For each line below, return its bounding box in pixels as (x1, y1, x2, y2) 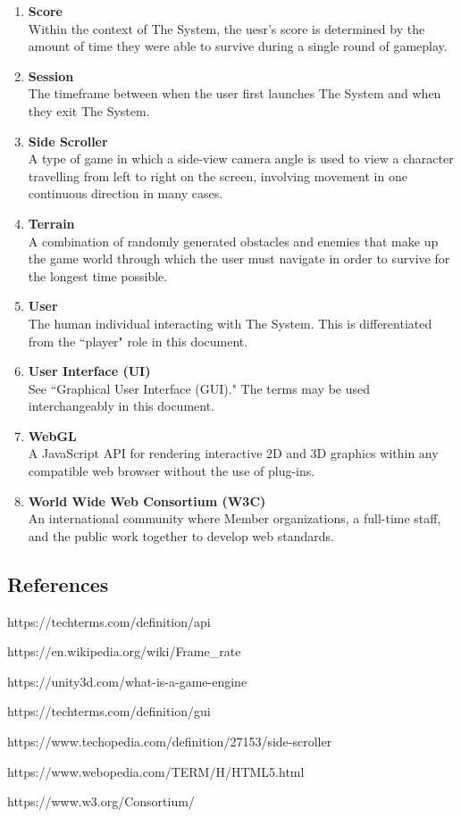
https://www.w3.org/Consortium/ (7, 792, 195, 811)
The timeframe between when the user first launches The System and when (28, 84, 441, 103)
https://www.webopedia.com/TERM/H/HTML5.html (7, 762, 305, 780)
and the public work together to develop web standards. (28, 526, 334, 545)
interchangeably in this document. (28, 396, 214, 415)
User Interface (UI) (28, 362, 151, 380)
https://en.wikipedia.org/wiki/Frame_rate (7, 642, 241, 661)
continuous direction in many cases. (28, 184, 223, 203)
